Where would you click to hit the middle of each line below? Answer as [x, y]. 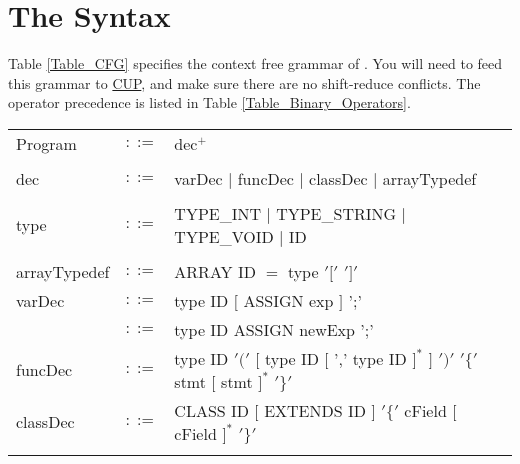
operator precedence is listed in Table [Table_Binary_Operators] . [209, 102]
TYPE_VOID [224, 236]
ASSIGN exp [288, 300]
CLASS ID [212, 410]
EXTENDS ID [315, 410]
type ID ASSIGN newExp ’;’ [274, 329]
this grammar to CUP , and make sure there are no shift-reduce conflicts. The [244, 82]
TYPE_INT [218, 213]
